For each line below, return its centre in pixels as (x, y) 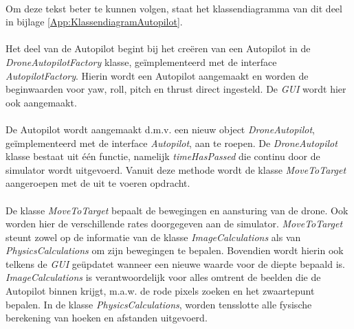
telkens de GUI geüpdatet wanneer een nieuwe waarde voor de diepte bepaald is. (175, 263)
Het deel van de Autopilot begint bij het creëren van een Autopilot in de (158, 48)
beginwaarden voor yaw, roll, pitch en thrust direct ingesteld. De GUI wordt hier (176, 89)
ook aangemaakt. (41, 102)
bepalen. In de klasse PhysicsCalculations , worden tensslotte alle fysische (159, 304)
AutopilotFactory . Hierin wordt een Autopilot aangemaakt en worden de (157, 75)
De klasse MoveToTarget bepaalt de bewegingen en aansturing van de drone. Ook (177, 210)
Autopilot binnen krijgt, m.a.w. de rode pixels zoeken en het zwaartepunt (160, 291)
